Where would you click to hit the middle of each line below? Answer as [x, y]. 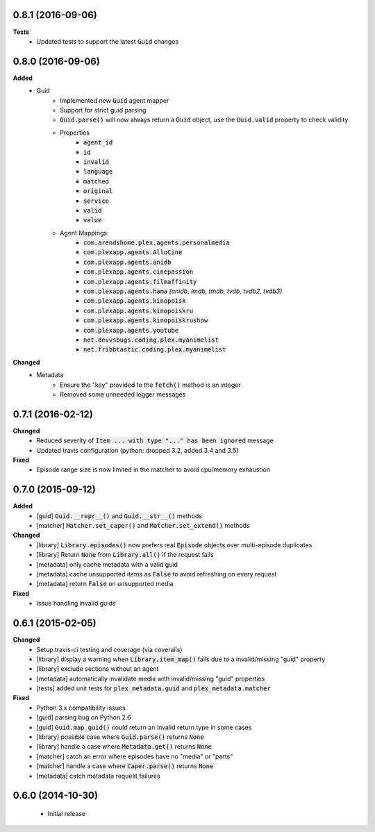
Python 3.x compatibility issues [81, 708]
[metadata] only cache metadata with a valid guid [107, 564]
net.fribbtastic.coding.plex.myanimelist [155, 350]
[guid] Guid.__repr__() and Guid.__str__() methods [119, 516]
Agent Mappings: [84, 233]
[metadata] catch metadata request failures [99, 776]
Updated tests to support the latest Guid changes [108, 41]
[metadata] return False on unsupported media [105, 584]
